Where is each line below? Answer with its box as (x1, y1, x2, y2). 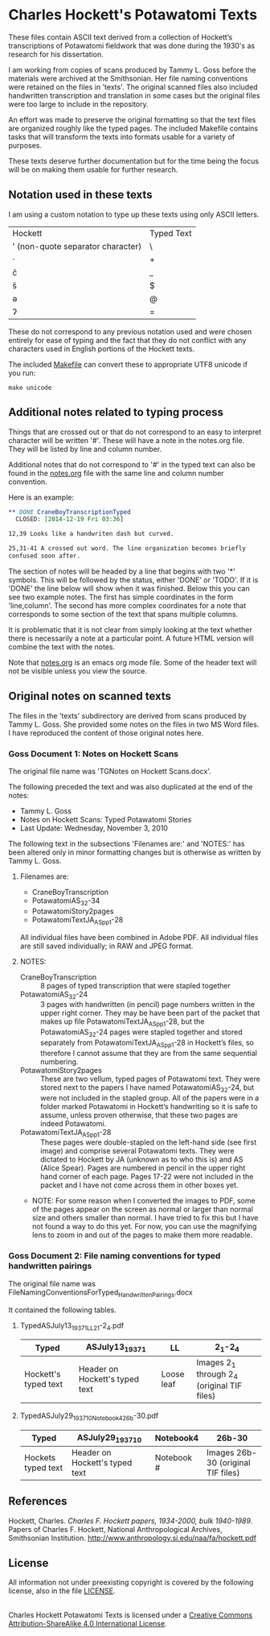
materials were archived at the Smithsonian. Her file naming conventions (8, 73, 248, 83)
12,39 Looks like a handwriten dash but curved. (8, 530, 174, 538)
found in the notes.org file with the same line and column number (8, 468, 224, 478)
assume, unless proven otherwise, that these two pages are (39, 1110, 239, 1120)
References (8, 1494, 67, 1508)
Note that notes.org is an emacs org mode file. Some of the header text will (8, 657, 257, 667)
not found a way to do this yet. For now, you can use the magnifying (31, 1222, 257, 1232)
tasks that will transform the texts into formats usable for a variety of (8, 131, 235, 142)
